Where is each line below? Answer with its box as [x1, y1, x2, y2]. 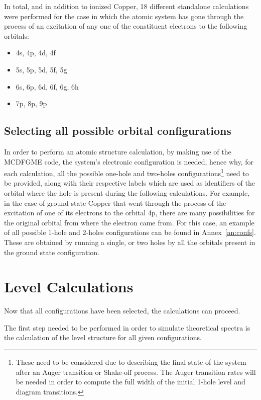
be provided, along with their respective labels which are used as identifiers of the [4, 178, 255, 188]
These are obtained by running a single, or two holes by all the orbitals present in [4, 236, 255, 247]
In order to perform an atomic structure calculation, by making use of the [4, 146, 231, 156]
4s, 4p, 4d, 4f [16, 47, 56, 58]
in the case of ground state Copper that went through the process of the [4, 197, 226, 208]
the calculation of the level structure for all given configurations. [4, 332, 202, 343]
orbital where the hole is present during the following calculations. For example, [4, 187, 250, 198]
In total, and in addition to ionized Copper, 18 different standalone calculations [4, 1, 249, 11]
